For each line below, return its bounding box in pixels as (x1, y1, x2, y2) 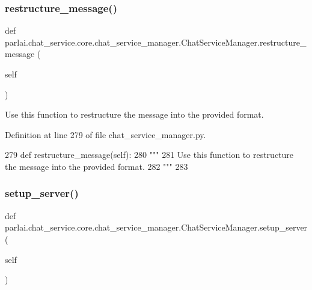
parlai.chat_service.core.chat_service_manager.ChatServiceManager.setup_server (5, 221, 308, 234)
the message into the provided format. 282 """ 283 (5, 160, 188, 172)
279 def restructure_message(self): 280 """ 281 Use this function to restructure (5, 148, 294, 161)
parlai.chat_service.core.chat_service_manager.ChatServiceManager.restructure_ (5, 35, 307, 48)
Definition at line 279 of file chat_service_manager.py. (5, 128, 206, 140)
